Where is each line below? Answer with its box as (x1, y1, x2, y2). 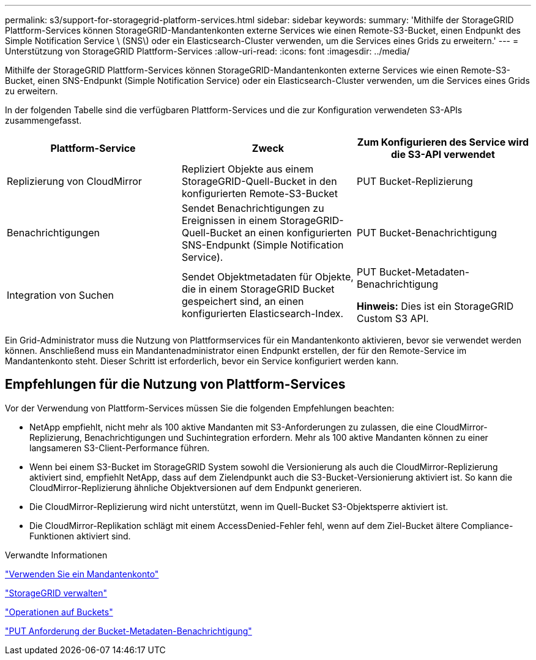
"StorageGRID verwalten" (5, 587, 107, 598)
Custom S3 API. (356, 312, 429, 324)
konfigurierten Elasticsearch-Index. (181, 307, 344, 320)
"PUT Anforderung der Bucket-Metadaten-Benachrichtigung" (5, 625, 252, 636)
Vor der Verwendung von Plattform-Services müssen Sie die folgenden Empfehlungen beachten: (5, 402, 395, 413)
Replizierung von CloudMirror (7, 175, 142, 187)
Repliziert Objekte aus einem (181, 163, 314, 175)
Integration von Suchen (7, 289, 114, 301)
